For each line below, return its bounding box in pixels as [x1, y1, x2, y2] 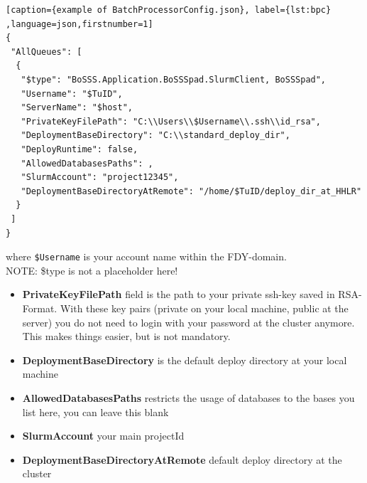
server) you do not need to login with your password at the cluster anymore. [22, 314, 355, 329]
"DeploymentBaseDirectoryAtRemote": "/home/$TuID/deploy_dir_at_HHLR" [21, 186, 362, 196]
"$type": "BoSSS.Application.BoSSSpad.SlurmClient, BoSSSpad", [21, 74, 327, 85]
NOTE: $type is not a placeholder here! [6, 262, 178, 277]
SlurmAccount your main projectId [22, 428, 185, 443]
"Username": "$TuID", [21, 88, 123, 99]
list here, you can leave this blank [22, 404, 169, 419]
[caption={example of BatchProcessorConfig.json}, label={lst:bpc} [6, 5, 332, 15]
